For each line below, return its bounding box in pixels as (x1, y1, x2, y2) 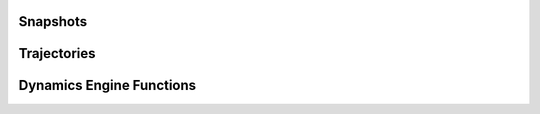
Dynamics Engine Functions (18, 77, 197, 94)
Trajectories (18, 45, 96, 62)
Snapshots (18, 13, 88, 30)
